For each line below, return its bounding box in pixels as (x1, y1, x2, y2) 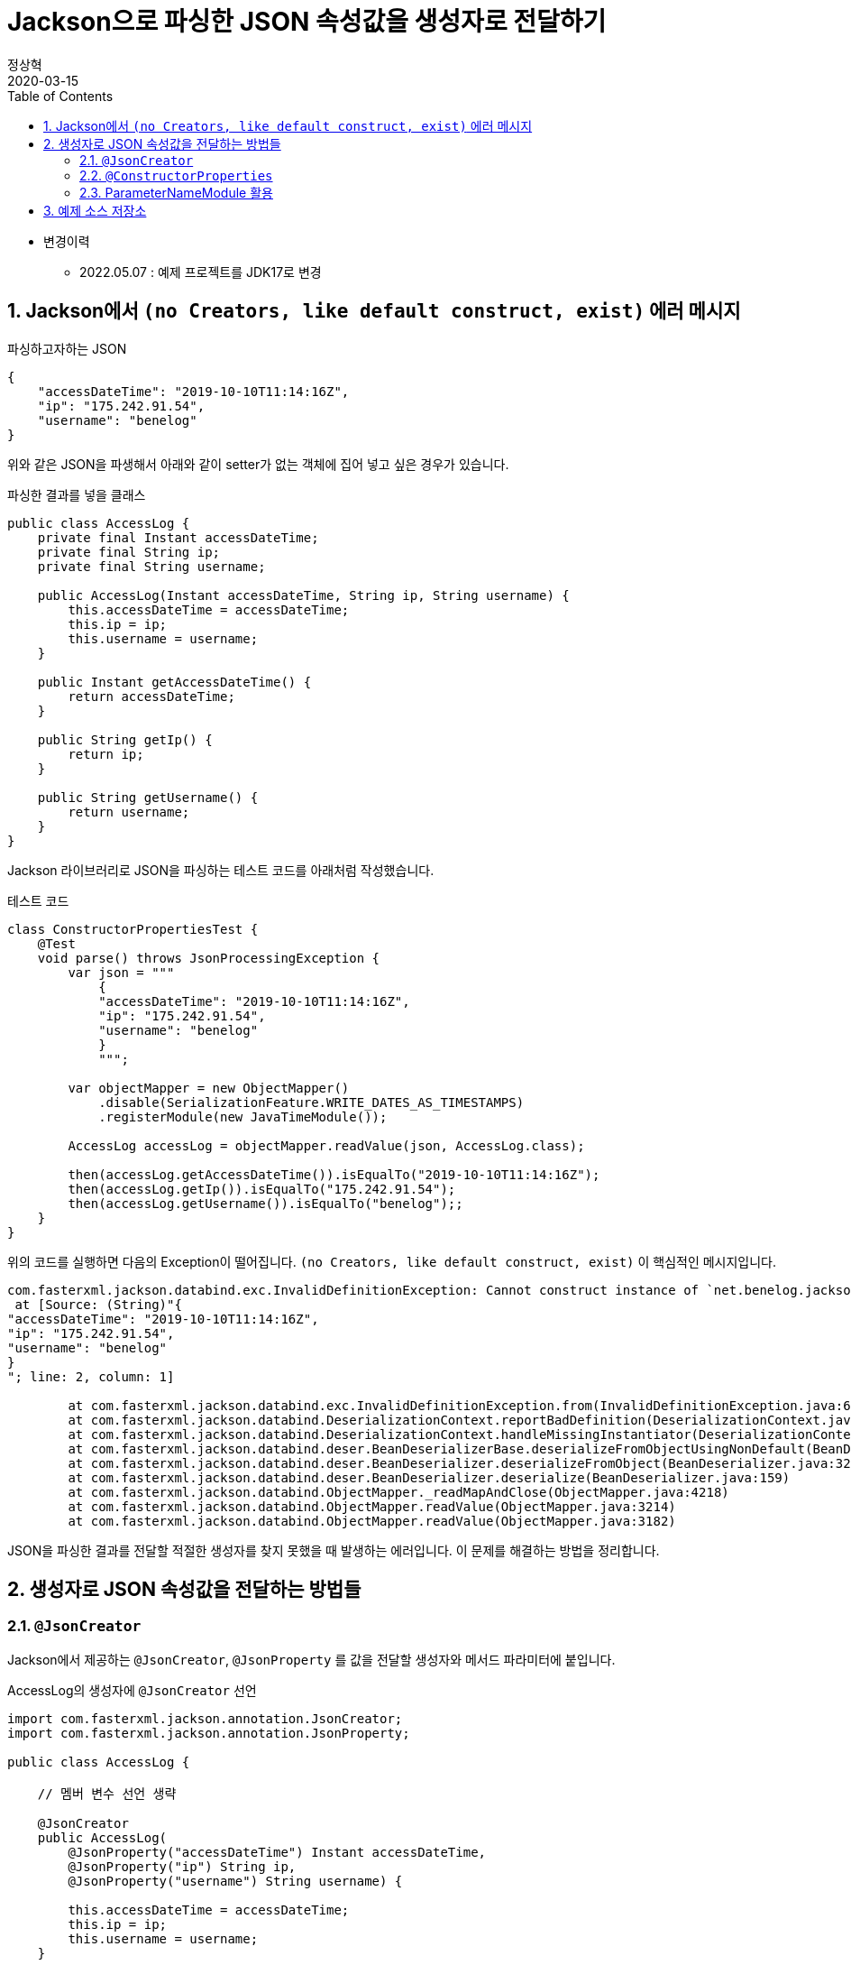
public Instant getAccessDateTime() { (37, 674, 312, 689)
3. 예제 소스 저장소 (43, 202, 147, 218)
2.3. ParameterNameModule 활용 (79, 184, 273, 200)
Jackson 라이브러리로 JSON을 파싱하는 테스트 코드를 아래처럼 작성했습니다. (7, 862, 435, 878)
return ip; (68, 746, 144, 761)
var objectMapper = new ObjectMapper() (68, 1080, 350, 1095)
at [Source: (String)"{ (14, 1296, 182, 1312)
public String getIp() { (37, 732, 213, 747)
